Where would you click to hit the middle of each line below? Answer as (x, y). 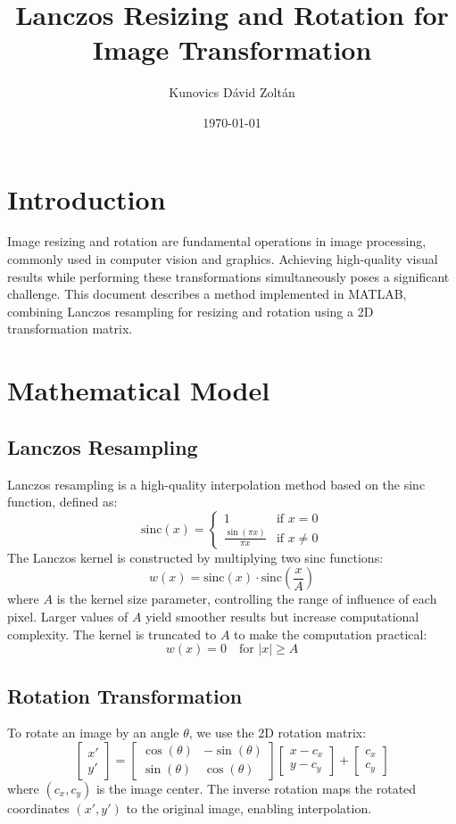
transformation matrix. (70, 329)
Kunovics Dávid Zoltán (232, 92)
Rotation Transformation (125, 695)
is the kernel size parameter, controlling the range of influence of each (247, 599)
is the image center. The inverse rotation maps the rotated (256, 788)
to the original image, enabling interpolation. (249, 808)
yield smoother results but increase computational (282, 616)
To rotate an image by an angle (93, 733)
